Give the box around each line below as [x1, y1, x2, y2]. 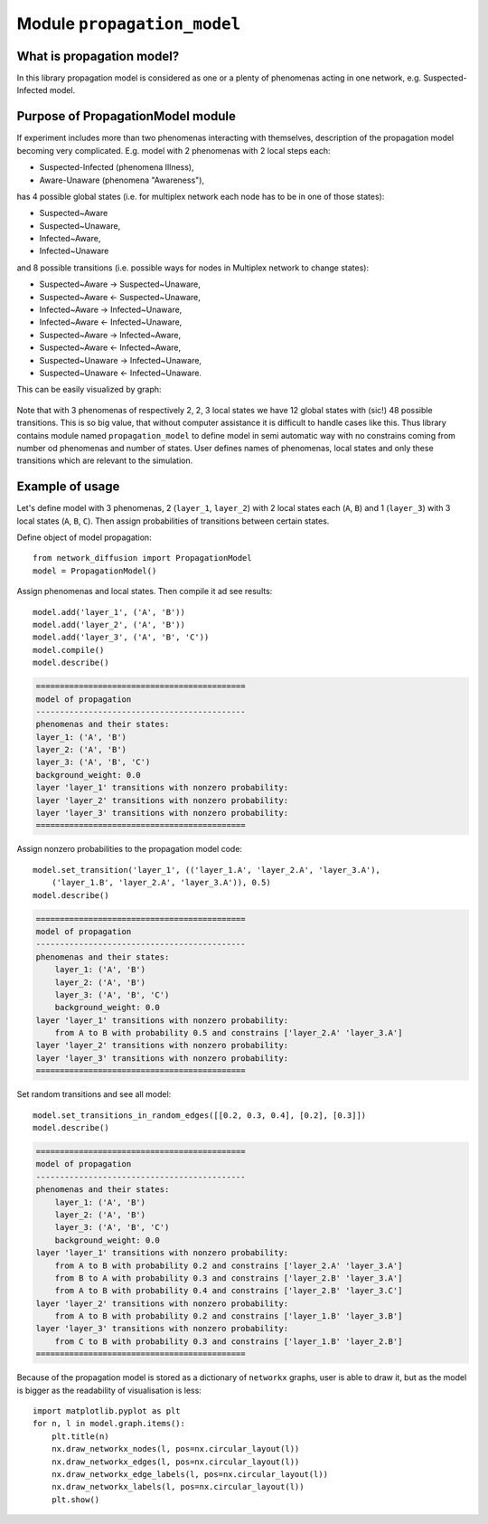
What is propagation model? [16, 48, 180, 63]
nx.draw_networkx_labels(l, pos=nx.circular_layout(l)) [51, 1481, 305, 1492]
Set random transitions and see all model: [16, 1089, 172, 1100]
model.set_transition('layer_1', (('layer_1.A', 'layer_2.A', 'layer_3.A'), [33, 865, 381, 875]
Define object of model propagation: [16, 532, 153, 543]
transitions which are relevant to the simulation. [16, 455, 193, 466]
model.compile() [33, 645, 105, 655]
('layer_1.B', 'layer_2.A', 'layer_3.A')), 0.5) [51, 877, 271, 888]
